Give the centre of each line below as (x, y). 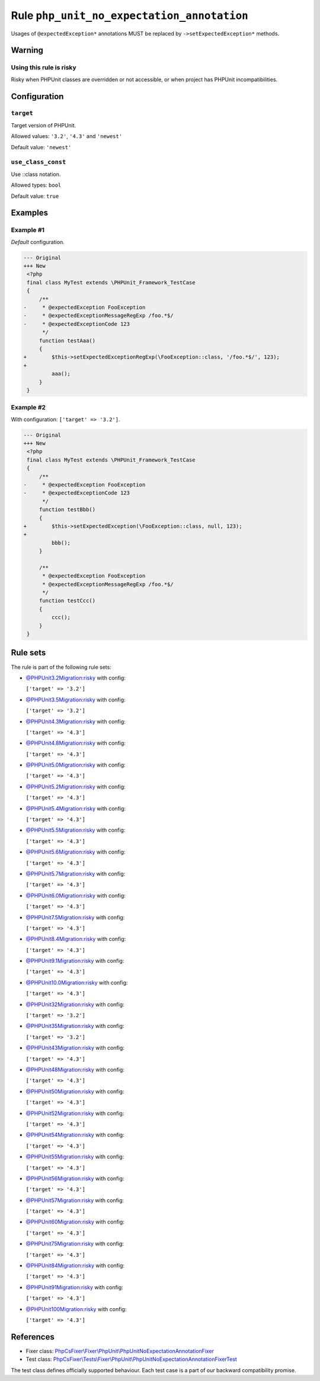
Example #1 (28, 230)
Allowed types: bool (36, 185)
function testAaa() (67, 340)
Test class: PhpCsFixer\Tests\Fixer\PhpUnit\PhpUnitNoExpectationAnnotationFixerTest (131, 1359)
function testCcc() (67, 601)
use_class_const (39, 162)
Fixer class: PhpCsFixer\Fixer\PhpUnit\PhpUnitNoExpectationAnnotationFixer (120, 1351)
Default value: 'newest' (41, 147)
